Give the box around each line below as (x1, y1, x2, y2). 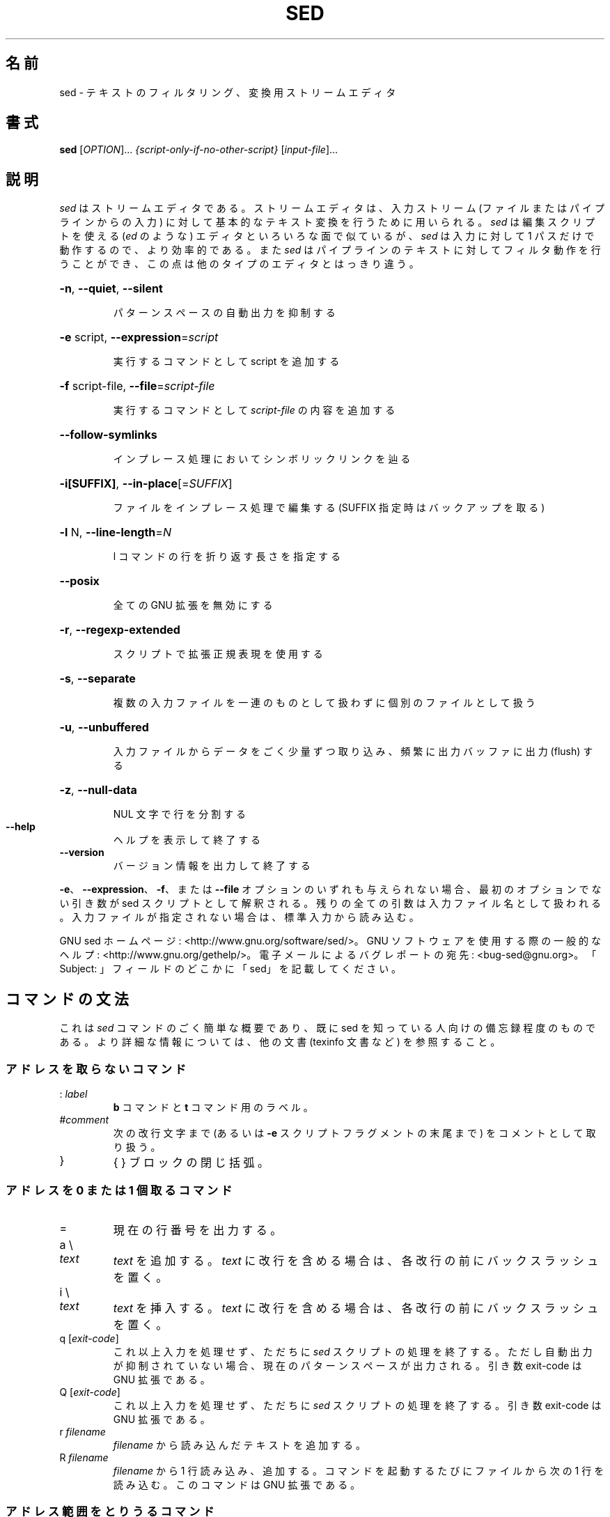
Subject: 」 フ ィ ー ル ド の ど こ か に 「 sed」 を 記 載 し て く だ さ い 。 (59, 963, 402, 975)
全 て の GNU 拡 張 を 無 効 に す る (113, 599, 273, 612)
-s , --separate (59, 671, 136, 686)
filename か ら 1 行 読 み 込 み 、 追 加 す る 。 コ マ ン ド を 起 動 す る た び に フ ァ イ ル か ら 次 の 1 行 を (113, 1464, 604, 1477)
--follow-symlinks (59, 428, 157, 442)
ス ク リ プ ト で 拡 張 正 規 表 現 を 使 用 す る (113, 648, 323, 660)
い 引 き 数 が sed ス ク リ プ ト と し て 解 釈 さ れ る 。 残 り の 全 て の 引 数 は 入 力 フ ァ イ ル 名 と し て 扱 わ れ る (59, 897, 601, 910)
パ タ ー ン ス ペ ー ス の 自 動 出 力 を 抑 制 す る (113, 306, 336, 319)
